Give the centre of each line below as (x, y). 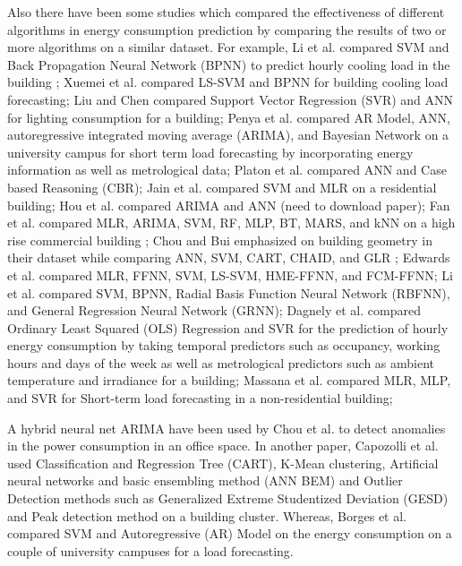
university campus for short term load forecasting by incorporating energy (210, 152)
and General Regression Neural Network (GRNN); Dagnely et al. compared (214, 310)
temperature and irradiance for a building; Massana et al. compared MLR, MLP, (229, 380)
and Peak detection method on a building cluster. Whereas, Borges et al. (207, 515)
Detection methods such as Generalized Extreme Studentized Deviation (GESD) (228, 498)
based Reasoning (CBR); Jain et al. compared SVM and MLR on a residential (222, 187)
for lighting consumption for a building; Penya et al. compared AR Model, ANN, (229, 117)
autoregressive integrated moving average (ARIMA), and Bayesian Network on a (228, 135)
